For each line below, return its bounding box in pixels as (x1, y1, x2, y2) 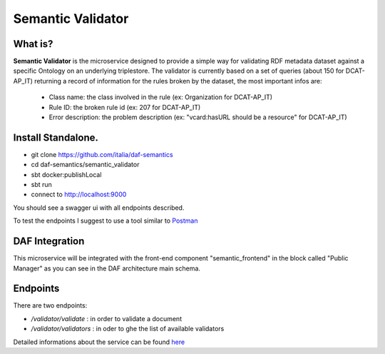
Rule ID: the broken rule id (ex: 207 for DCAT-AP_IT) (48, 103, 201, 111)
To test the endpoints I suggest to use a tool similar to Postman (13, 216, 198, 225)
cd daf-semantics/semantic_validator (31, 161, 140, 169)
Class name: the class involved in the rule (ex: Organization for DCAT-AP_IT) (48, 93, 273, 101)
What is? (13, 38, 53, 50)
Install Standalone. (13, 131, 99, 143)
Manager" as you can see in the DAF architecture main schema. (13, 264, 201, 273)
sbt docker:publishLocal (31, 170, 102, 178)
